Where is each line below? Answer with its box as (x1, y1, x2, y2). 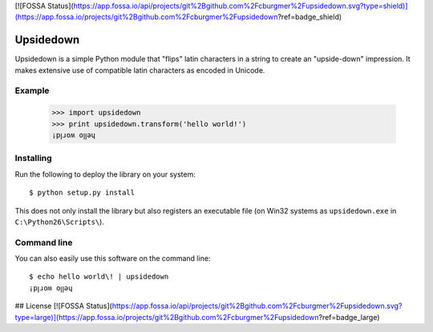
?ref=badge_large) (318, 312, 380, 322)
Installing (14, 153, 52, 164)
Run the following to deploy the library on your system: (14, 169, 196, 179)
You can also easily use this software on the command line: (14, 254, 211, 263)
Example (14, 85, 50, 96)
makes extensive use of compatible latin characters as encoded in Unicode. (14, 65, 265, 75)
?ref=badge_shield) (277, 12, 342, 22)
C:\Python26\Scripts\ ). (14, 217, 104, 226)
